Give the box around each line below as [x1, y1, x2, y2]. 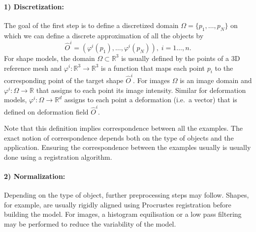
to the [215, 62, 233, 73]
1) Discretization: [4, 1, 64, 11]
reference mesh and [4, 62, 62, 73]
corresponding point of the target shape [4, 75, 124, 86]
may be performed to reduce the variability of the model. [4, 219, 176, 229]
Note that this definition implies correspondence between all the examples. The [4, 123, 243, 133]
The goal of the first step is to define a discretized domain [4, 20, 179, 30]
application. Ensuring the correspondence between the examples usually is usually [4, 142, 251, 152]
